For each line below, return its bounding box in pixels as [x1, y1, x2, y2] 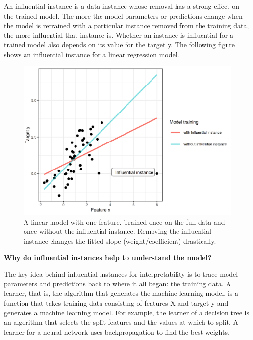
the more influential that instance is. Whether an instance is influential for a [4, 29, 233, 40]
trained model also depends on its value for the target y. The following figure [4, 39, 235, 50]
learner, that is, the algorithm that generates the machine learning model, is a [4, 288, 238, 298]
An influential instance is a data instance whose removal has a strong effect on [4, 1, 239, 11]
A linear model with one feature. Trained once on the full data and [24, 216, 225, 227]
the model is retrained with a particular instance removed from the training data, [4, 20, 249, 30]
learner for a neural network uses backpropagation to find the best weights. [4, 326, 229, 337]
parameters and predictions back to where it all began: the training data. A [4, 278, 231, 288]
